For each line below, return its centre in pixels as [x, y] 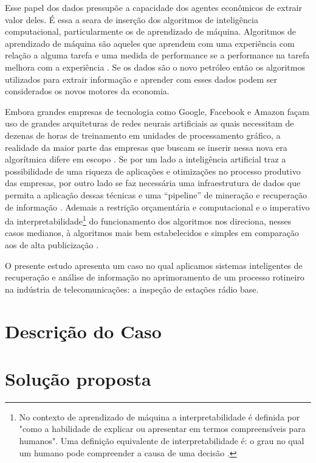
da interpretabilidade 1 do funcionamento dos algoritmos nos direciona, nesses [148, 220]
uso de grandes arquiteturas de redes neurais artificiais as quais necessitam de [149, 123]
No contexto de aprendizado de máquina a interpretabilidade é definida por [160, 416]
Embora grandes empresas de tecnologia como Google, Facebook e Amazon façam [157, 111]
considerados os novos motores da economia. [87, 91]
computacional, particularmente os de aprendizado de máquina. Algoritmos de [151, 31]
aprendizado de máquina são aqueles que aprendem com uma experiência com [150, 43]
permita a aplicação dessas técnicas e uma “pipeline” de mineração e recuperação [156, 194]
